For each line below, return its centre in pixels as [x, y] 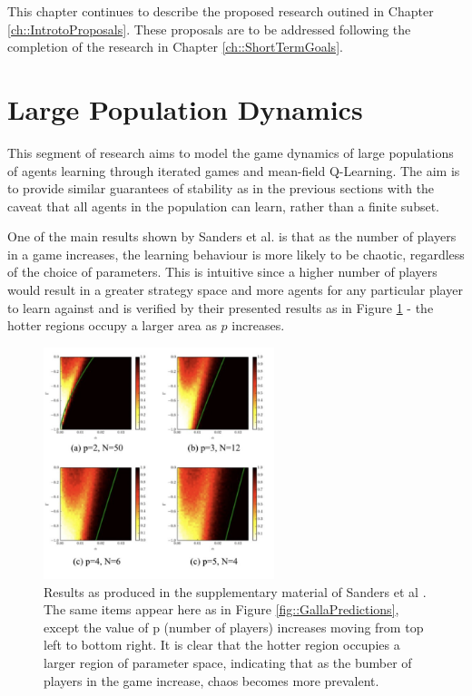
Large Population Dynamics [185, 108]
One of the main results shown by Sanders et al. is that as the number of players [232, 236]
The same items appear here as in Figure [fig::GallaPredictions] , [221, 609]
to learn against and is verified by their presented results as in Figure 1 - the [221, 307]
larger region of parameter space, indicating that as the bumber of [228, 662]
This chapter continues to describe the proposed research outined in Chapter [221, 11]
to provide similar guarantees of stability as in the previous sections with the [221, 188]
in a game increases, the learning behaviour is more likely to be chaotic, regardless [236, 254]
